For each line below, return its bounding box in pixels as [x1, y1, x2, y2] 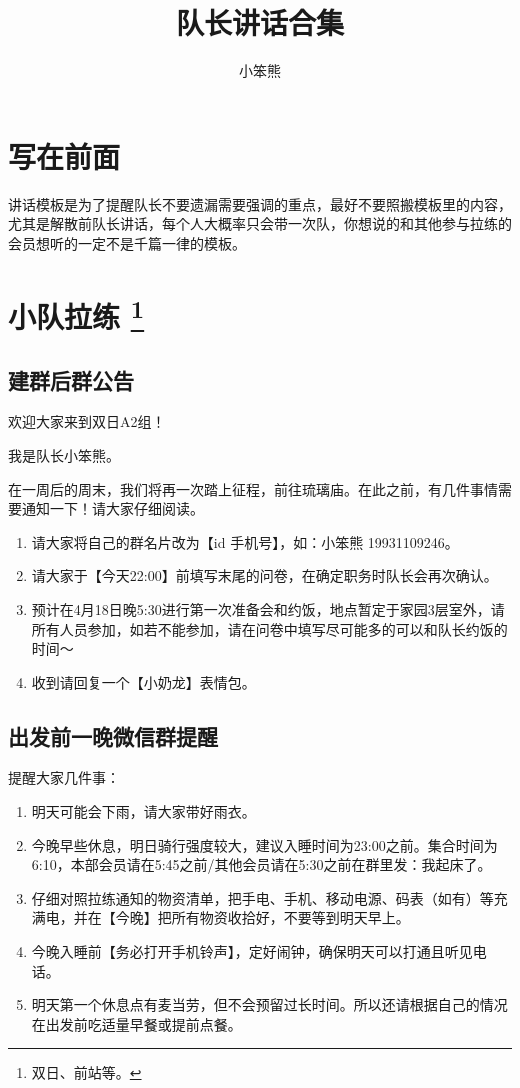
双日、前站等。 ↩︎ [31, 1062, 142, 1083]
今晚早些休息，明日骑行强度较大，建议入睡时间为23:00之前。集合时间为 [31, 834, 498, 855]
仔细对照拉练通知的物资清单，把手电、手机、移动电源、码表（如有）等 [31, 887, 494, 908]
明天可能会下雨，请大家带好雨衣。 [31, 801, 256, 822]
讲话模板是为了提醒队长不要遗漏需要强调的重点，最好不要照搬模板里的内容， [8, 193, 512, 214]
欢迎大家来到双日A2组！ [8, 411, 166, 432]
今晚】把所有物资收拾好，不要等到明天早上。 [115, 907, 410, 928]
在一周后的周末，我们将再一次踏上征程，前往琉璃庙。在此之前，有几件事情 [8, 478, 498, 499]
